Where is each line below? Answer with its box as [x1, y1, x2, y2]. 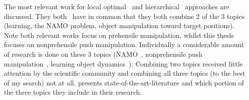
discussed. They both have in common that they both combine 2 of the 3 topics [4, 11, 245, 21]
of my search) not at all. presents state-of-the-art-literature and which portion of [4, 77, 244, 87]
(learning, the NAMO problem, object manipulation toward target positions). [4, 20, 235, 31]
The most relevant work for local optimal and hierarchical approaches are [4, 1, 230, 11]
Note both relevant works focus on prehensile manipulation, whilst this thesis [4, 30, 234, 40]
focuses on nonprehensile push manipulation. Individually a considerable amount [4, 39, 244, 50]
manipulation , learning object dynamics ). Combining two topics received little [4, 58, 243, 68]
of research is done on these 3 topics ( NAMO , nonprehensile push [4, 49, 202, 59]
